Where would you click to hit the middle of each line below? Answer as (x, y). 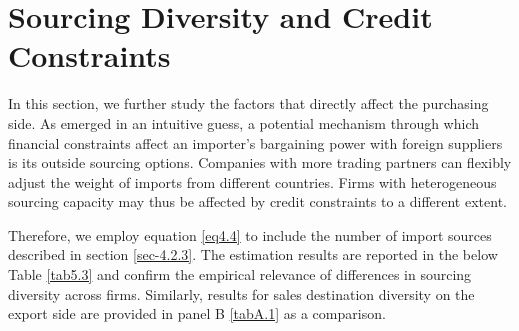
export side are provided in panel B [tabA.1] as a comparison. (197, 313)
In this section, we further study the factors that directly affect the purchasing (248, 103)
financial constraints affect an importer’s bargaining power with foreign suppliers (255, 142)
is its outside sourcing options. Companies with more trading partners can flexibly (260, 162)
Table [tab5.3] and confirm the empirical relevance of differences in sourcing (240, 274)
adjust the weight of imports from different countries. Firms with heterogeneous (252, 181)
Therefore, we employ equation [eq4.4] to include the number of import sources (250, 234)
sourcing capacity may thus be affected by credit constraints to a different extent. (257, 201)
